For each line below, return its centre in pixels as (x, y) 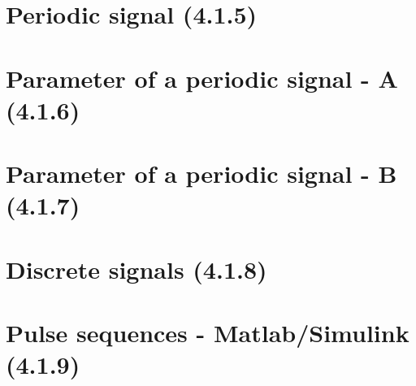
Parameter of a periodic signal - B (201, 173)
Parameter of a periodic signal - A (202, 78)
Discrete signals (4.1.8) (136, 269)
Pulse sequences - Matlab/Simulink (208, 333)
